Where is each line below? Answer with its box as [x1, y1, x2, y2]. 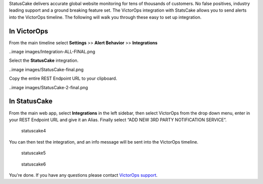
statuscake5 [21, 150, 46, 156]
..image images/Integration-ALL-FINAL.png [9, 49, 95, 55]
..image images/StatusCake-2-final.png [9, 84, 88, 90]
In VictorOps [9, 27, 48, 35]
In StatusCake [9, 97, 53, 106]
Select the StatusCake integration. [9, 57, 79, 63]
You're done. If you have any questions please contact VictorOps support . [9, 172, 158, 178]
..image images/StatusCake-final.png [9, 66, 84, 73]
